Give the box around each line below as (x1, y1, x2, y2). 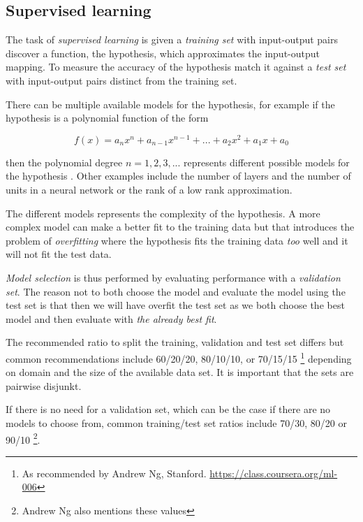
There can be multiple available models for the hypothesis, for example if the (6, 96, 335, 111)
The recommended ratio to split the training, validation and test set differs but (6, 335, 344, 349)
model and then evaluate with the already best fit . (6, 311, 217, 326)
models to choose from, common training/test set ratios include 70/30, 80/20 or (6, 416, 347, 430)
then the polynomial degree (6, 154, 123, 169)
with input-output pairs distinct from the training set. (6, 73, 237, 87)
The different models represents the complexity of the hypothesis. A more (6, 205, 320, 220)
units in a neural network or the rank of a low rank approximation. (6, 182, 292, 197)
